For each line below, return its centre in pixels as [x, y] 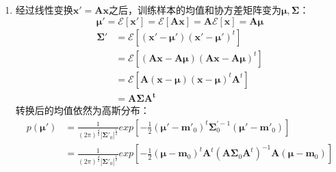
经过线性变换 [44, 10]
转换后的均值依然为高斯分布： [82, 110]
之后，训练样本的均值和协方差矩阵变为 [195, 10]
